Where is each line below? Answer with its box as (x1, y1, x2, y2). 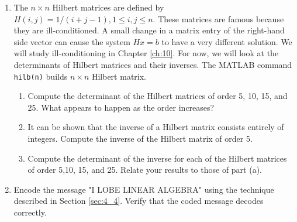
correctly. (13, 206, 47, 218)
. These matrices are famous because (153, 12, 284, 25)
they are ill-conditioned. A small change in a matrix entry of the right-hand (13, 24, 285, 36)
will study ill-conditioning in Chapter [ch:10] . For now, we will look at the (13, 47, 279, 59)
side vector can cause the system (13, 35, 130, 47)
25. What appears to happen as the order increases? (27, 101, 215, 113)
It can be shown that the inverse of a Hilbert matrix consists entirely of (27, 121, 284, 133)
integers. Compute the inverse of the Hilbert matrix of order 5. (27, 132, 253, 144)
